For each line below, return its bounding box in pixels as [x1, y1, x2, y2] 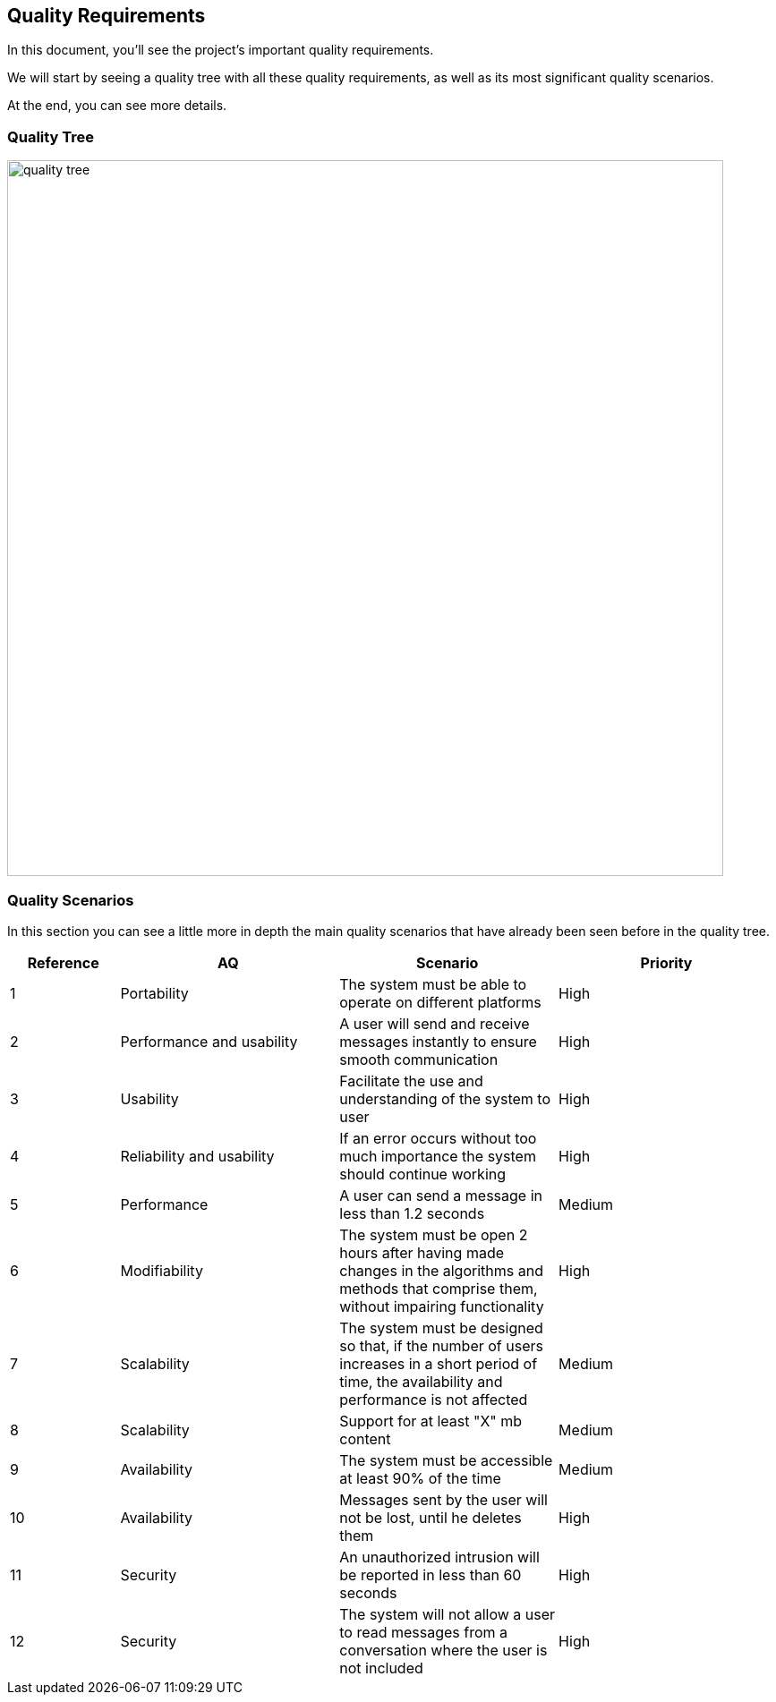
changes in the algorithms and [339, 1261, 543, 1280]
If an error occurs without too [339, 1128, 537, 1147]
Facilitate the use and [339, 1071, 483, 1090]
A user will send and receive [339, 1014, 530, 1033]
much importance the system [339, 1146, 536, 1165]
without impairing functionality [339, 1297, 544, 1315]
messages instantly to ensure [339, 1032, 537, 1051]
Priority [640, 953, 693, 972]
